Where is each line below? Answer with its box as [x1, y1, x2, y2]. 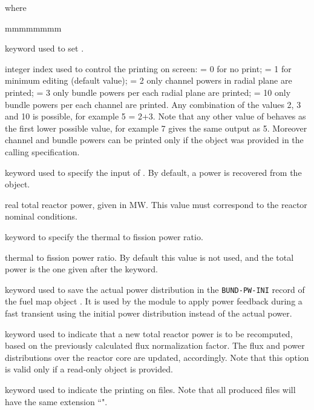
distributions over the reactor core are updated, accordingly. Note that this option [5, 351, 309, 363]
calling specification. [5, 145, 80, 158]
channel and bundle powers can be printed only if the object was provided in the [5, 133, 304, 146]
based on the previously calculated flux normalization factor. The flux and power [5, 339, 305, 352]
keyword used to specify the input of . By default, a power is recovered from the [5, 166, 302, 178]
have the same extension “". [5, 395, 108, 408]
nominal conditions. [5, 210, 77, 223]
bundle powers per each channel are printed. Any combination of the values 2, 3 [5, 98, 301, 110]
